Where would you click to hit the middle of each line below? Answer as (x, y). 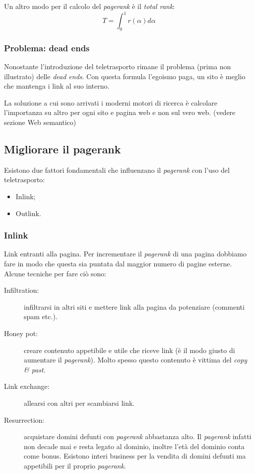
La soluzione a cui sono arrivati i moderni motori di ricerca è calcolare (111, 102)
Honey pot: (21, 333)
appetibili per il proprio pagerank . (75, 465)
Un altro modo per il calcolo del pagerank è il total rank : (90, 6)
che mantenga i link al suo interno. (57, 86)
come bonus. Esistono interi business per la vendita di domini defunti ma (135, 456)
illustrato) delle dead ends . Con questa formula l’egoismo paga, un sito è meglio (125, 76)
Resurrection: (24, 419)
